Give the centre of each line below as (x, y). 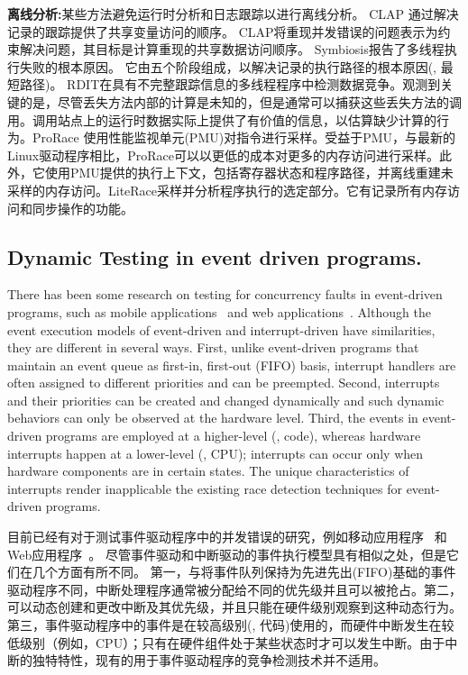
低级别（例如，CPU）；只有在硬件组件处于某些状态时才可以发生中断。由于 (226, 642)
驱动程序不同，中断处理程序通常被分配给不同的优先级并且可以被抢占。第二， (234, 589)
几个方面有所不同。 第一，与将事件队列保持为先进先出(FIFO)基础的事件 (244, 572)
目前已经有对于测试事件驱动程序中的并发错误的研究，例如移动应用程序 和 (227, 537)
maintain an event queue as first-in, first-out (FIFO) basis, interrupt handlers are (232, 365)
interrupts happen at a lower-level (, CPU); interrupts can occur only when (216, 453)
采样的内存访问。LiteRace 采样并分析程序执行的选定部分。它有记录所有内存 (228, 190)
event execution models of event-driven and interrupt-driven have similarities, (221, 329)
